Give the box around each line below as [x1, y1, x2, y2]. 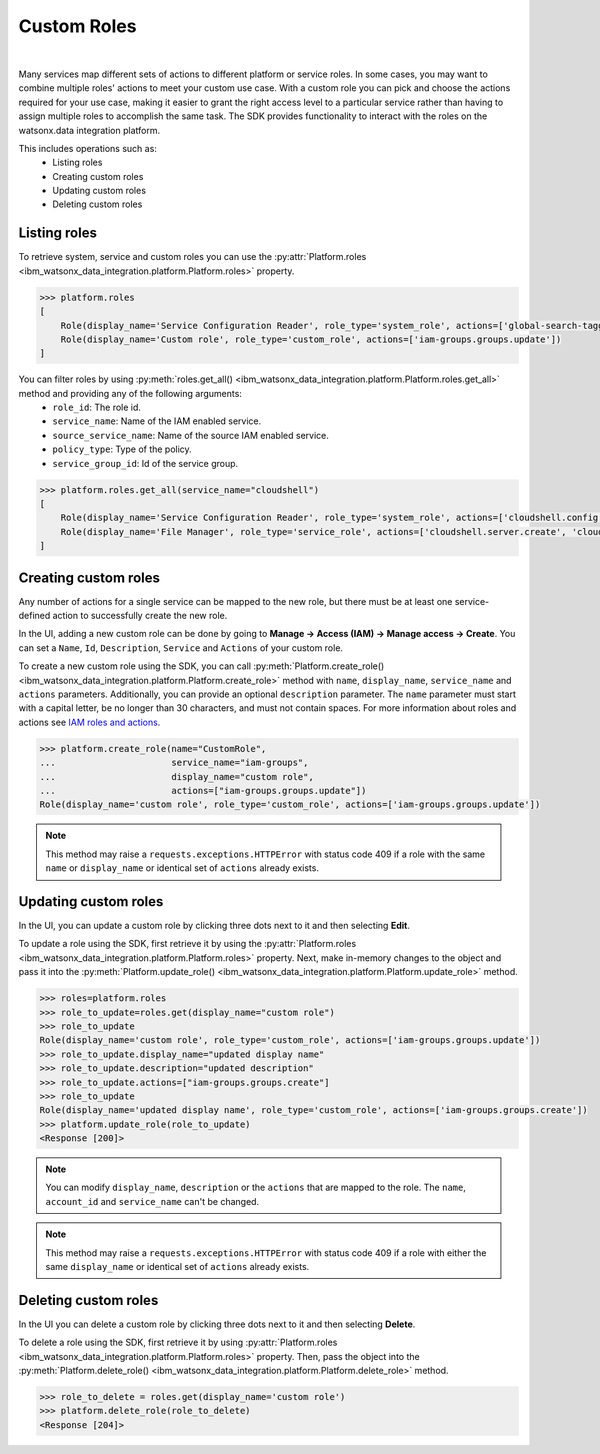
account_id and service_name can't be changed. [45, 1195, 260, 1207]
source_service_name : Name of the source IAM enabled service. [52, 429, 329, 441]
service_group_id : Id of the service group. [52, 457, 239, 469]
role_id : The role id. [52, 401, 142, 414]
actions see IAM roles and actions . [18, 716, 161, 728]
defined [18, 610, 51, 622]
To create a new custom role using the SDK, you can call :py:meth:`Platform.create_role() [18, 660, 385, 672]
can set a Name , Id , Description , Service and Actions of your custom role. [18, 641, 344, 654]
